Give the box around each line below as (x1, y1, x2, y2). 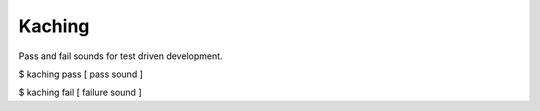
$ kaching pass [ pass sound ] (18, 68, 144, 80)
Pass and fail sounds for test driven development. (18, 50, 224, 62)
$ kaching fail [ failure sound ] (18, 86, 142, 99)
